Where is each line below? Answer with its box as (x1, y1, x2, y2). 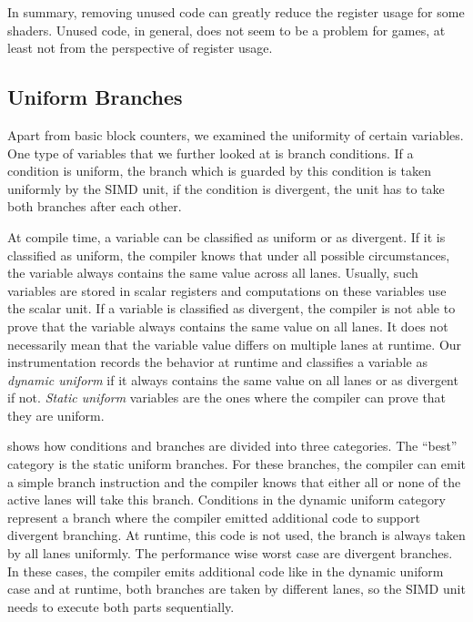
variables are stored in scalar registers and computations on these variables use (7, 280, 447, 300)
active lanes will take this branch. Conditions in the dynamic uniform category (7, 490, 446, 509)
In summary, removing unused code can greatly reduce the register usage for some (7, 3, 465, 21)
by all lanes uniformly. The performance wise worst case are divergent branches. (7, 544, 453, 563)
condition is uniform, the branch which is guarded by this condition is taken (7, 161, 431, 180)
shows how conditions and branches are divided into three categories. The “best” (7, 436, 458, 455)
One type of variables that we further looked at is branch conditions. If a (7, 143, 414, 162)
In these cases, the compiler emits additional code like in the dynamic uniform (7, 561, 444, 580)
